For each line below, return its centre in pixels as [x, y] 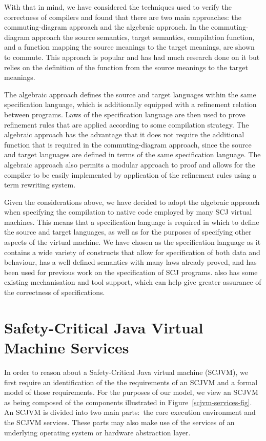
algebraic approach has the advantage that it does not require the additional [124, 134]
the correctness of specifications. [55, 292]
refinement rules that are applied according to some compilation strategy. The [127, 124]
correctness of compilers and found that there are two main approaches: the [123, 17]
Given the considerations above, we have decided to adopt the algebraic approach [132, 202]
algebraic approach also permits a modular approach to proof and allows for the [130, 164]
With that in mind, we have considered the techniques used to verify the [118, 7]
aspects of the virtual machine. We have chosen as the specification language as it [132, 242]
